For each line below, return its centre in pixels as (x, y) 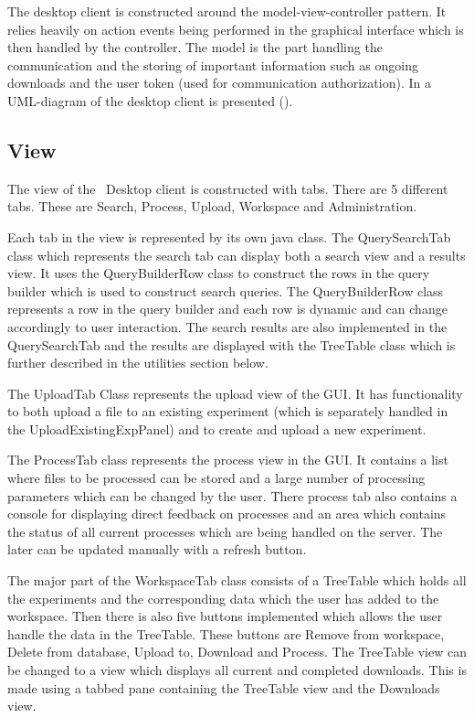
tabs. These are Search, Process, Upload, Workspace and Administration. (212, 206)
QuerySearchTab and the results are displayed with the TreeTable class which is (232, 344)
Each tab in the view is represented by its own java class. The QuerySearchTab (229, 236)
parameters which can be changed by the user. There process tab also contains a (232, 495)
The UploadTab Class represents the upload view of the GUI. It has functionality (235, 393)
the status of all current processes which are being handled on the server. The (225, 531)
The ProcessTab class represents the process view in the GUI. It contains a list (228, 460)
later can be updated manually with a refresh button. (157, 549)
